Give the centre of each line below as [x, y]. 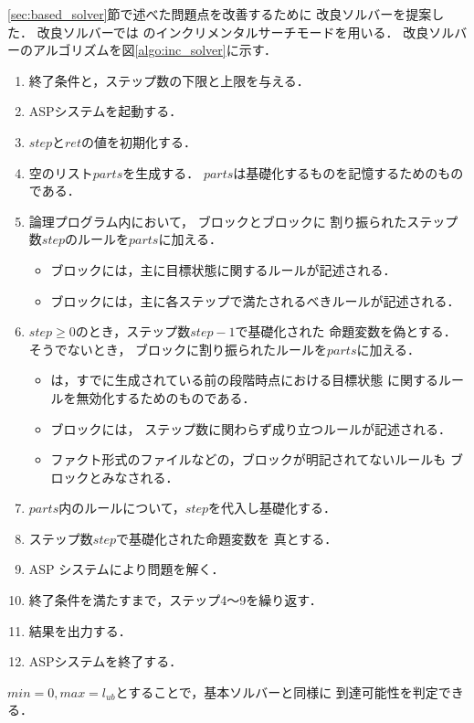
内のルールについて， [122, 508]
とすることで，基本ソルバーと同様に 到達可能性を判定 [277, 691]
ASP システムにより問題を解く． [126, 569]
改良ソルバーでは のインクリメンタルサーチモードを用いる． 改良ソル [246, 32]
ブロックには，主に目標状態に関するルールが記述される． [223, 269]
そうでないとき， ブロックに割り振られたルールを [178, 349]
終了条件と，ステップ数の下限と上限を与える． [169, 80]
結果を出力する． [80, 630]
